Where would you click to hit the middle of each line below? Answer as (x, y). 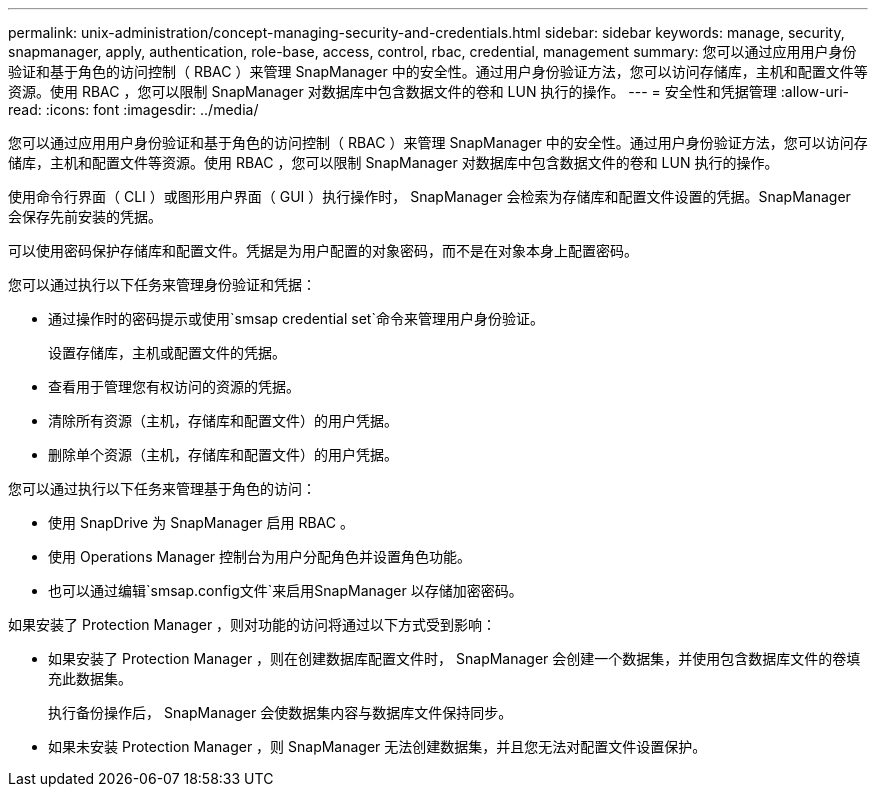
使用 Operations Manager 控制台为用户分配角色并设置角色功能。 (260, 556)
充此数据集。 (90, 678)
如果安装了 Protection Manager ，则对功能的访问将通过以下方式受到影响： (252, 624)
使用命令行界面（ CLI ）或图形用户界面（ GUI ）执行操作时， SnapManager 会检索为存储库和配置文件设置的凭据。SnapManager (429, 196)
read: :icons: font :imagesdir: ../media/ (133, 109)
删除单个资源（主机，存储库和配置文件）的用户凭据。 (223, 454)
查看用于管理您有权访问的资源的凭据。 (174, 386)
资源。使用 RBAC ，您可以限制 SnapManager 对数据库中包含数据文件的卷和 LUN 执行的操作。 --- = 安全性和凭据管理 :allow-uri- (428, 91)
